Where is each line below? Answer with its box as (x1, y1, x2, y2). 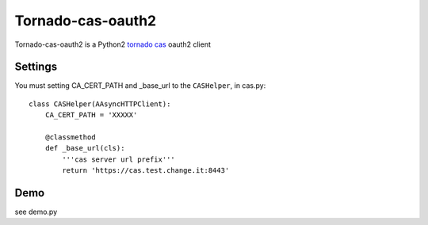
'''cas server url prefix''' (62, 154, 176, 164)
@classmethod (44, 133, 96, 142)
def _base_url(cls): (44, 143, 125, 153)
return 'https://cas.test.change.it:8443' (62, 166, 230, 175)
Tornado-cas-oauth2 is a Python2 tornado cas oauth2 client (14, 40, 212, 49)
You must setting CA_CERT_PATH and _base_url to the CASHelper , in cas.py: (14, 81, 266, 90)
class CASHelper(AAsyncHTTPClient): (29, 99, 171, 109)
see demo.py (14, 207, 58, 217)
